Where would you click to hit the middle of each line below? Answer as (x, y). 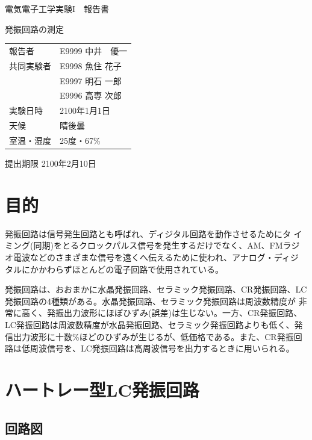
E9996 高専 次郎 (91, 95)
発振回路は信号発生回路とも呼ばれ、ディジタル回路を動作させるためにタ (148, 233)
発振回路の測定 (34, 29)
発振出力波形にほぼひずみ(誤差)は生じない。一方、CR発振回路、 (174, 313)
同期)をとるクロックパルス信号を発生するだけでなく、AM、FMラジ (167, 245)
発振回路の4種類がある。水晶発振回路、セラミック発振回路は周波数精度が (150, 301)
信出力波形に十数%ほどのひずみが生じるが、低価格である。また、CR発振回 (154, 336)
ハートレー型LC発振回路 (102, 389)
